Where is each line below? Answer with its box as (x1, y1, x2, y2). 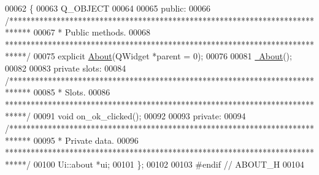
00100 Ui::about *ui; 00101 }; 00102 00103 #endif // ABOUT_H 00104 (33, 157, 304, 170)
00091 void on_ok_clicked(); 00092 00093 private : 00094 (33, 110, 246, 122)
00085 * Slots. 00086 (33, 86, 110, 99)
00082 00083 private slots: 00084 (5, 61, 126, 74)
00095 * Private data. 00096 (33, 133, 139, 146)
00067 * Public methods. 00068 (33, 26, 151, 39)
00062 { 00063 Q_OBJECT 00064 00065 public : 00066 (5, 2, 211, 14)
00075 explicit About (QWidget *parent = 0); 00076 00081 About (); (33, 50, 292, 62)
